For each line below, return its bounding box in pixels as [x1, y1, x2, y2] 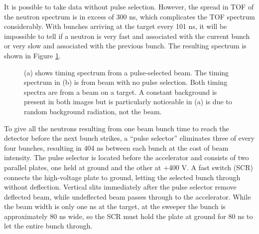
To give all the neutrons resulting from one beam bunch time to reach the [4, 123, 229, 133]
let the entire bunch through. [4, 221, 93, 231]
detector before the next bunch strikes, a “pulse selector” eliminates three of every [4, 133, 255, 143]
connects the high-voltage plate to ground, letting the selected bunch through [4, 172, 241, 182]
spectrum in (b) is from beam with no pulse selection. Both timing [24, 77, 228, 87]
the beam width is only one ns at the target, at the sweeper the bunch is [4, 201, 226, 212]
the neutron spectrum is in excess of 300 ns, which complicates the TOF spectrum [4, 11, 256, 21]
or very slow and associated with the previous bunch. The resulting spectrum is [4, 40, 247, 51]
